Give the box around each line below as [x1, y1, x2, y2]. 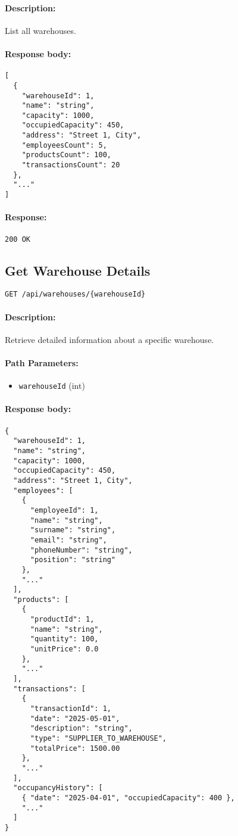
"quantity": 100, [30, 635, 99, 644]
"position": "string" [30, 556, 116, 564]
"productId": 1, [30, 615, 95, 624]
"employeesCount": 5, [21, 141, 107, 149]
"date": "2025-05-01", [30, 714, 120, 723]
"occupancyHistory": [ [13, 784, 103, 793]
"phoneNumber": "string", [30, 545, 133, 554]
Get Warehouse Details [5, 261, 151, 279]
